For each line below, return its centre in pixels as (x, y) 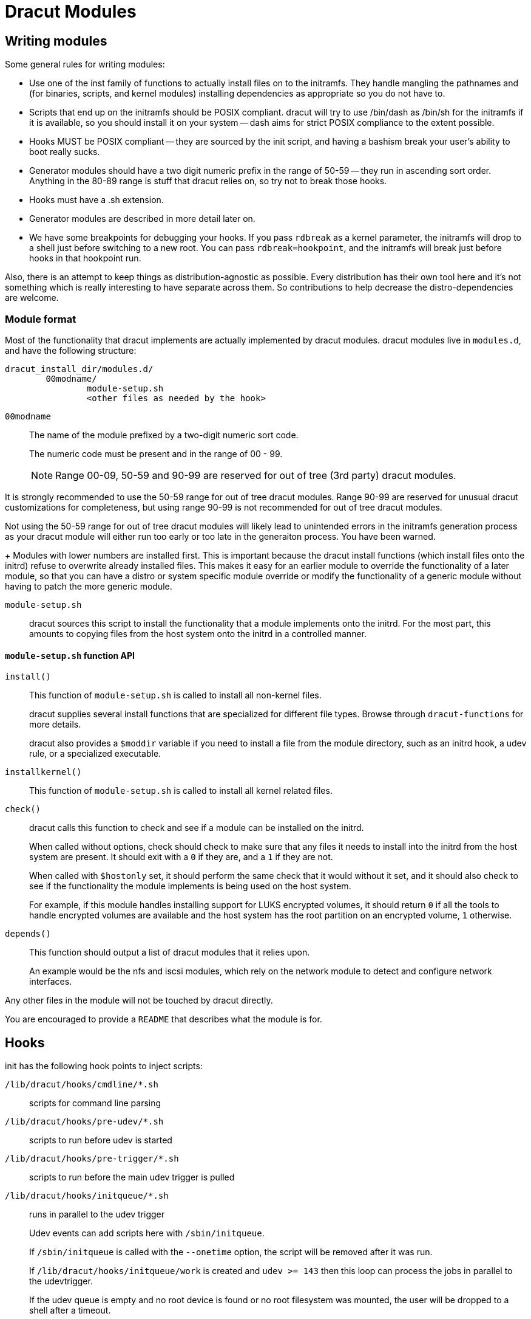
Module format (41, 319)
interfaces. (51, 982)
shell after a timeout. (70, 1310)
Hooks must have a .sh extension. (96, 200)
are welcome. (32, 298)
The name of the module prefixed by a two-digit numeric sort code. (164, 435)
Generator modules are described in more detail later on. (142, 219)
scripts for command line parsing (95, 1103)
